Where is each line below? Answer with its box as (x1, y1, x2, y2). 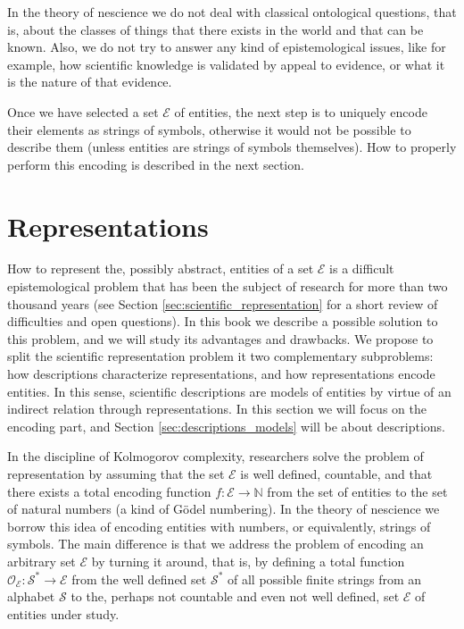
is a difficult (329, 259, 394, 278)
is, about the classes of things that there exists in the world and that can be (7, 20, 424, 38)
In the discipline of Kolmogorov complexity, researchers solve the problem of (7, 447, 424, 465)
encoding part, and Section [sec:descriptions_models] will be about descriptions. (7, 416, 446, 435)
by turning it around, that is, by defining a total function (91, 551, 405, 570)
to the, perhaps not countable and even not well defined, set (70, 587, 400, 606)
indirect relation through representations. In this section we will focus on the (7, 399, 427, 418)
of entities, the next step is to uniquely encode (174, 102, 427, 121)
